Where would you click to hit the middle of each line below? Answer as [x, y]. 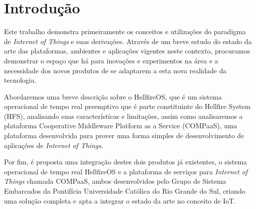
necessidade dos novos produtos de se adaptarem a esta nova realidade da [115, 70]
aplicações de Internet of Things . [54, 145]
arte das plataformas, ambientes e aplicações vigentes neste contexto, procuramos [127, 51]
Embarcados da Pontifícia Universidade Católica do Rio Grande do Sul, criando [125, 191]
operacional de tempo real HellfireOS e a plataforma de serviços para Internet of [126, 171]
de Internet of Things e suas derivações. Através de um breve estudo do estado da [128, 41]
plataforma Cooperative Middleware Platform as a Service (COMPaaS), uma [121, 126]
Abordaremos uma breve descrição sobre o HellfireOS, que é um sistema [113, 96]
